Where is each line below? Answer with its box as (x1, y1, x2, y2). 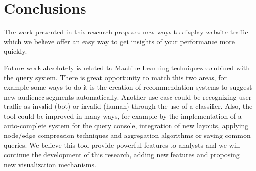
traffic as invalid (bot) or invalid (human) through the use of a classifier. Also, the (4, 101, 253, 111)
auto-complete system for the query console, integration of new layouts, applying (4, 120, 249, 131)
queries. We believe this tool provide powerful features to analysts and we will (4, 139, 240, 150)
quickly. (4, 46, 27, 56)
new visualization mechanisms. (4, 159, 96, 169)
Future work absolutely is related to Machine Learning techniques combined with (4, 62, 250, 72)
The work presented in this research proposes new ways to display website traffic (4, 27, 248, 37)
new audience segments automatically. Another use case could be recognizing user (4, 91, 252, 102)
